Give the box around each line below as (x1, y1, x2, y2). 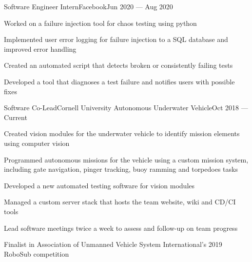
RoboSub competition (4, 248, 69, 259)
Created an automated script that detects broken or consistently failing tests (4, 60, 233, 70)
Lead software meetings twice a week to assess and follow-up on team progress (4, 222, 238, 233)
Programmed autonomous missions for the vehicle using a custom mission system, (4, 154, 249, 164)
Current (4, 112, 27, 122)
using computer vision (4, 138, 70, 148)
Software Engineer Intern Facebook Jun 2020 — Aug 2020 (4, 1, 173, 11)
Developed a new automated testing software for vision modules (4, 180, 195, 190)
